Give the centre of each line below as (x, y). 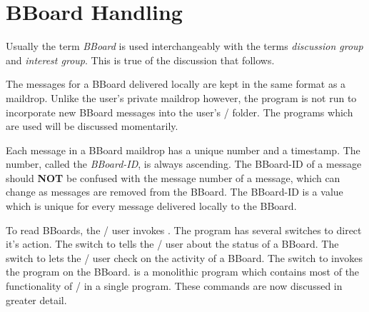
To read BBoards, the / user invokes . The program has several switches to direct (184, 230)
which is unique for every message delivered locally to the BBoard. (151, 206)
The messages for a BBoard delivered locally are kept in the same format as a (176, 84)
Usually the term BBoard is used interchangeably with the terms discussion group (184, 46)
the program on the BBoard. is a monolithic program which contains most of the (183, 272)
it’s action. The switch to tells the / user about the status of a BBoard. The (172, 244)
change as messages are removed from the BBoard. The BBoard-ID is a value (175, 192)
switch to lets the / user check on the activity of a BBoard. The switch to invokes (184, 257)
